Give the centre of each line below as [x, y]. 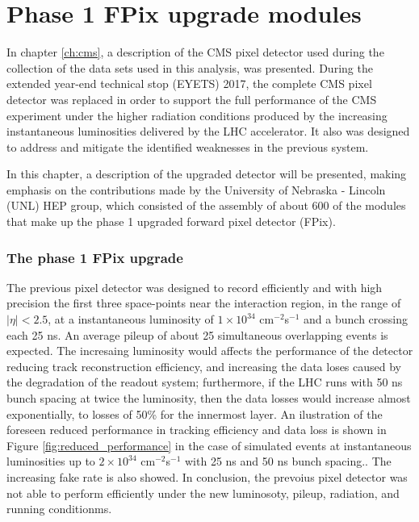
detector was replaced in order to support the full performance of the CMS [192, 99]
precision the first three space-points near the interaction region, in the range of [204, 303]
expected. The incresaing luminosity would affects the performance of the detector [210, 351]
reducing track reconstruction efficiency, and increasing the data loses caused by [204, 366]
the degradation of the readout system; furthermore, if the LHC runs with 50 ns [205, 382]
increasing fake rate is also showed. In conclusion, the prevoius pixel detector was [207, 477]
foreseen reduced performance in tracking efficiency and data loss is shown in [197, 430]
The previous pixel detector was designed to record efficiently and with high [195, 287]
